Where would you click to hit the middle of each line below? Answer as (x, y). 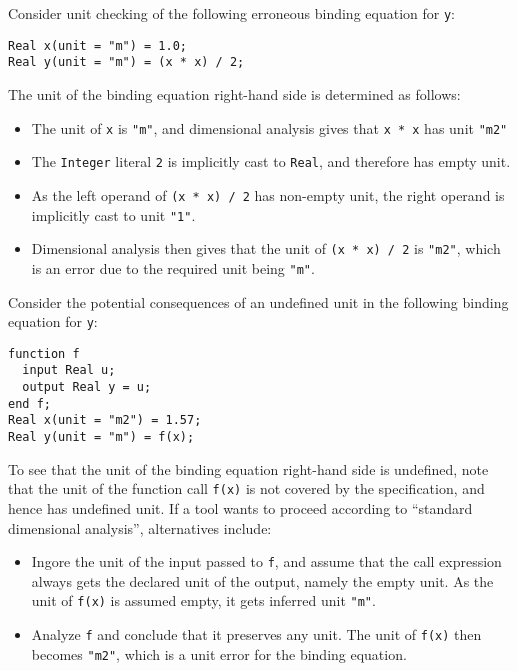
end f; (29, 403)
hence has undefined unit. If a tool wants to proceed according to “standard (240, 507)
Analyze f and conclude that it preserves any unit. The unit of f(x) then (256, 634)
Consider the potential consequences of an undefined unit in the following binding (258, 301)
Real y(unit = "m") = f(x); (101, 437)
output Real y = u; (87, 387)
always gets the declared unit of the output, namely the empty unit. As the (262, 580)
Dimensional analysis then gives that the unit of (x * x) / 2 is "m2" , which (266, 248)
